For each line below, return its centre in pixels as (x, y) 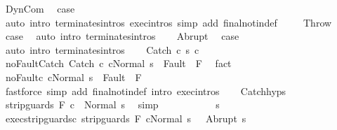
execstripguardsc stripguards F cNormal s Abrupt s (126, 118)
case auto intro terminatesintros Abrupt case (122, 36)
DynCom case (40, 8)
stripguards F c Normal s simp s (112, 104)
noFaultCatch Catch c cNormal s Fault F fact (118, 63)
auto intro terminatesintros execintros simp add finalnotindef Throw (168, 22)
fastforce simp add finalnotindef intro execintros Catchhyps (146, 91)
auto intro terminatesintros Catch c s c (102, 49)
